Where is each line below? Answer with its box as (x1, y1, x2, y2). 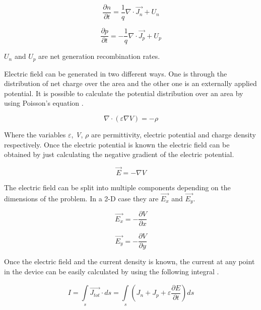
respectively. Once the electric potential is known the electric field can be (4, 139, 230, 149)
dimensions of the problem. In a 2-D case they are (4, 193, 159, 203)
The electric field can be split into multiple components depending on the (4, 182, 231, 192)
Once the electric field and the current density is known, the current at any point (4, 256, 255, 267)
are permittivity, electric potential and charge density (91, 129, 256, 139)
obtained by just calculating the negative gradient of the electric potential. (4, 149, 234, 160)
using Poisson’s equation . (4, 98, 84, 108)
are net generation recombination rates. (38, 51, 160, 61)
